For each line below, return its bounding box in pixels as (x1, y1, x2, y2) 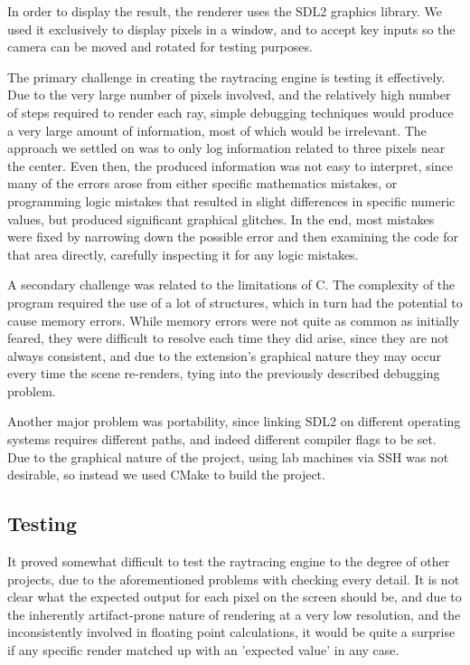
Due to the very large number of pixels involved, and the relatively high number (7, 85, 451, 104)
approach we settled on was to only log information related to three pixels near (7, 138, 446, 157)
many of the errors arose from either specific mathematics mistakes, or (7, 174, 398, 193)
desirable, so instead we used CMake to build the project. (7, 465, 325, 484)
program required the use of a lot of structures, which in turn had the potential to (7, 292, 463, 311)
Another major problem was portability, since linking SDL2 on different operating (7, 412, 461, 431)
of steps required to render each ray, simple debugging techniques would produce (7, 102, 454, 121)
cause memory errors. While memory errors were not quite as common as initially (7, 310, 460, 329)
